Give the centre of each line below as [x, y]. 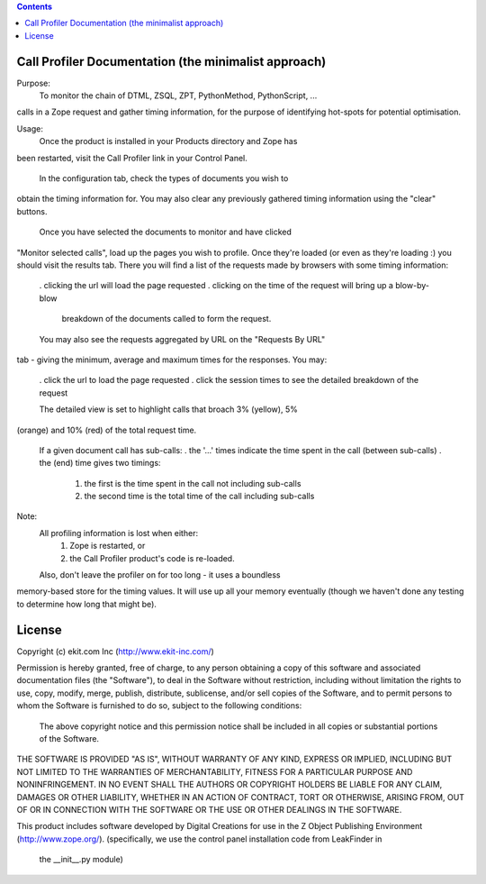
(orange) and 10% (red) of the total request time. [107, 430]
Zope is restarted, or [108, 546]
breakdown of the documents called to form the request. [166, 319]
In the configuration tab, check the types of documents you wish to [164, 178]
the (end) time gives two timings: [100, 463]
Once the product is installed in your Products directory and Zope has [168, 141]
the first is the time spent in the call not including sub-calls [193, 483]
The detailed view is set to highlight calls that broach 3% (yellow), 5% [169, 409]
